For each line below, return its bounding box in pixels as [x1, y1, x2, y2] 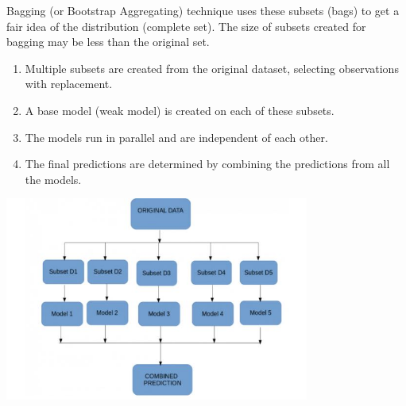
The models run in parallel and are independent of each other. [25, 128, 328, 145]
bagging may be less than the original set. [6, 33, 210, 50]
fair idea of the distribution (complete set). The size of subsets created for [6, 17, 366, 34]
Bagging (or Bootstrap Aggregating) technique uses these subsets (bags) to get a [6, 2, 400, 18]
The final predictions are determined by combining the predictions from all [25, 155, 390, 172]
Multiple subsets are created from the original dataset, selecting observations [25, 59, 399, 76]
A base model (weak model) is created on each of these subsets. [25, 101, 334, 118]
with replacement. [25, 75, 113, 92]
